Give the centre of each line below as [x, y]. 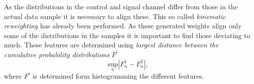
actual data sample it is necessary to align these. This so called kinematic [115, 16]
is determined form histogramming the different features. [118, 75]
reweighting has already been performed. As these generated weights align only [123, 26]
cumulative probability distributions [57, 54]
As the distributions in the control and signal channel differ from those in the [121, 6]
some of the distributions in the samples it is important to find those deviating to [127, 35]
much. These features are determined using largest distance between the [111, 45]
